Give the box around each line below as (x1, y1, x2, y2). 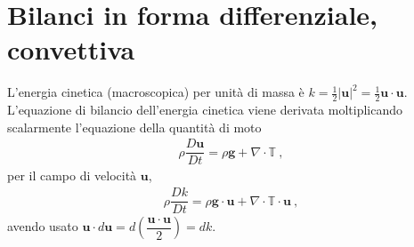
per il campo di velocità (7, 166, 137, 185)
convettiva (7, 31, 135, 68)
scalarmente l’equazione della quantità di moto (7, 117, 262, 136)
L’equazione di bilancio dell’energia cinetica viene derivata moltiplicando (7, 100, 403, 119)
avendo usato (7, 217, 78, 235)
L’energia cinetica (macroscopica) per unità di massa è (7, 83, 304, 101)
